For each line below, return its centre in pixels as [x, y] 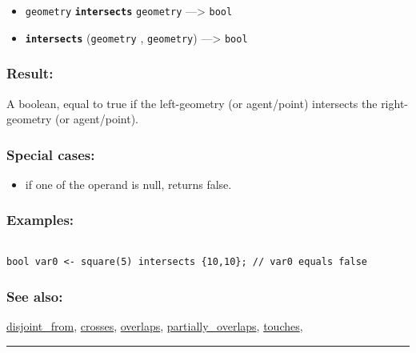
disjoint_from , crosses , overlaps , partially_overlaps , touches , [155, 326]
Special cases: [51, 154]
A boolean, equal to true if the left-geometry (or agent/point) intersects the [192, 103]
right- [395, 103]
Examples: [40, 220]
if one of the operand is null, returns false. [128, 184]
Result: [30, 73]
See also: [35, 296]
